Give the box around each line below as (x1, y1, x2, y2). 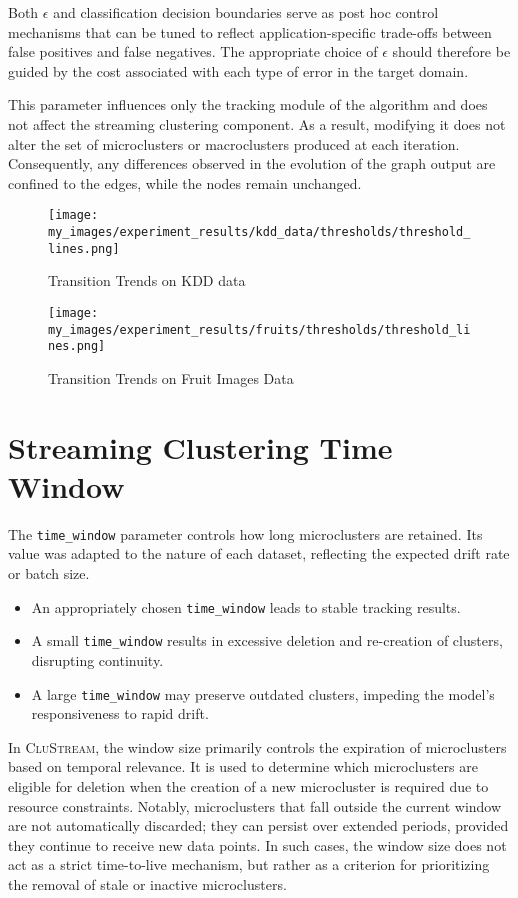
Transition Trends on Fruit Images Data (48, 367, 294, 388)
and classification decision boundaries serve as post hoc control (53, 2, 439, 22)
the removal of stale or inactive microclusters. (8, 873, 287, 894)
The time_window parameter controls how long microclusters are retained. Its (8, 523, 483, 544)
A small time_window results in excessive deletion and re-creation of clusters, (31, 630, 503, 651)
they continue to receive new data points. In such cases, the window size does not (8, 834, 507, 855)
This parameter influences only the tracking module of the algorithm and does (8, 94, 488, 115)
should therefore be (392, 41, 511, 62)
